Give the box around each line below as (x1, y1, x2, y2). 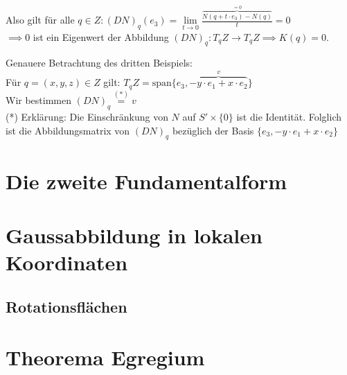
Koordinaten (6, 248, 128, 277)
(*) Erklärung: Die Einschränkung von (6, 109, 168, 123)
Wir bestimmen (6, 93, 72, 107)
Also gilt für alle (6, 12, 75, 27)
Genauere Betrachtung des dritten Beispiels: (6, 55, 193, 70)
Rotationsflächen (6, 295, 127, 317)
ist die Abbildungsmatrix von (6, 123, 130, 137)
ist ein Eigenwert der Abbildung (33, 29, 169, 44)
